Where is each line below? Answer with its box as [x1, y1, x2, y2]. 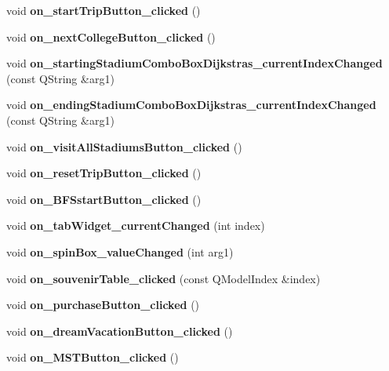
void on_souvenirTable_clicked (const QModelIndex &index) [6, 270, 321, 286]
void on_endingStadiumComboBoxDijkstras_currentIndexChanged [6, 96, 376, 113]
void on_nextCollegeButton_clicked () [6, 28, 216, 45]
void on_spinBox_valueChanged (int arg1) [6, 243, 234, 260]
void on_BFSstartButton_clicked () [6, 191, 202, 207]
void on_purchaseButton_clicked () [6, 296, 200, 313]
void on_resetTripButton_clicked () [6, 165, 202, 181]
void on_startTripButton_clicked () [6, 2, 201, 18]
